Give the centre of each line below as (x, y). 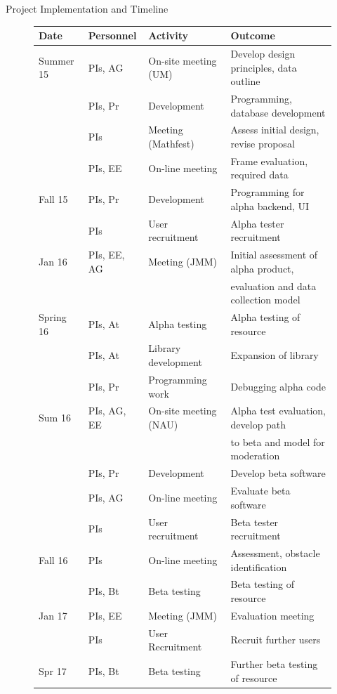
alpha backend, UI (270, 205)
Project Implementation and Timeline (87, 8)
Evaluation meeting (272, 615)
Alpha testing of (265, 317)
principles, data (264, 67)
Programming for (267, 192)
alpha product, (262, 268)
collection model (265, 300)
